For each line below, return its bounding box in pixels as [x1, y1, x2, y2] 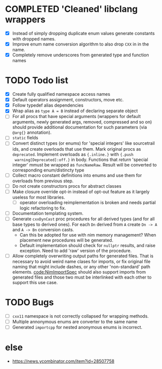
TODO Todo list [5, 75, 69, 86]
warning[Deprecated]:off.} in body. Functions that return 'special [14, 157, 148, 163]
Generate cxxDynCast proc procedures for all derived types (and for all [12, 216, 155, 222]
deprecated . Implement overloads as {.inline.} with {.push [12, 151, 134, 157]
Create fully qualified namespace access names [12, 91, 110, 97]
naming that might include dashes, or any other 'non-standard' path [12, 263, 151, 270]
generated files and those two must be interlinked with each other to [12, 274, 152, 280]
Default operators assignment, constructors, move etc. [12, 97, 124, 103]
